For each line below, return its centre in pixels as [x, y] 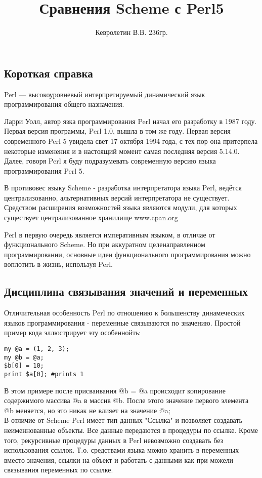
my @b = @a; [24, 357]
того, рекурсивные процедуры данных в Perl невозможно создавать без [114, 440]
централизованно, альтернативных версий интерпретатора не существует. [117, 197]
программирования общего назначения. [64, 104]
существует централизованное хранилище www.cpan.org [91, 217]
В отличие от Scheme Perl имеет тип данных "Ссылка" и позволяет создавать [123, 420]
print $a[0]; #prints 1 [44, 374]
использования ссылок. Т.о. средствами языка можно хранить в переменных [122, 450]
